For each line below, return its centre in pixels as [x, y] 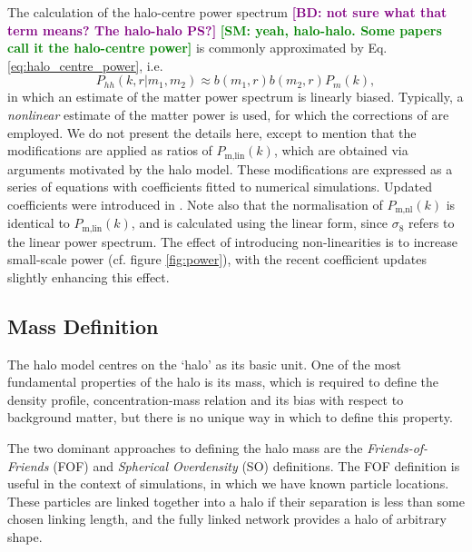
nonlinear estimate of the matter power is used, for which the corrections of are [228, 114]
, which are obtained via [341, 150]
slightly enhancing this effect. [88, 276]
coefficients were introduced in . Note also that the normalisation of [195, 204]
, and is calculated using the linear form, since [260, 223]
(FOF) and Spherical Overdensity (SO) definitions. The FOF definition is [256, 465]
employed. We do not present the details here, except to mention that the [212, 132]
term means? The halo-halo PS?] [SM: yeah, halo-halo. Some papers [225, 30]
